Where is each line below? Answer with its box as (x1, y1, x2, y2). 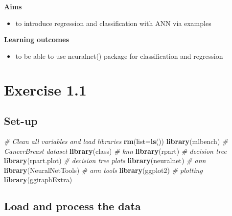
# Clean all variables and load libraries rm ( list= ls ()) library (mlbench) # (4, 136, 228, 146)
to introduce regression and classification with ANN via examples (15, 18, 211, 28)
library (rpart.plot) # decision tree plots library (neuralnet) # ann (4, 155, 206, 166)
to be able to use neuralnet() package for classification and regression (15, 50, 223, 61)
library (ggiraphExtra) (4, 174, 72, 185)
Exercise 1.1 (4, 79, 87, 99)
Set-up (4, 113, 38, 128)
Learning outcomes (4, 34, 69, 45)
